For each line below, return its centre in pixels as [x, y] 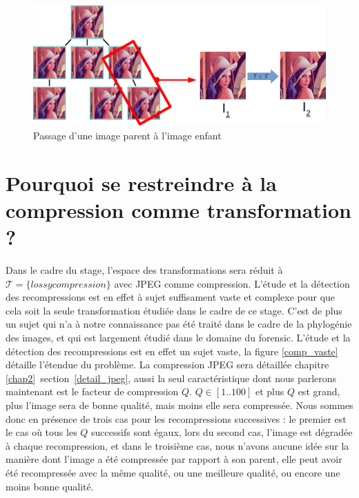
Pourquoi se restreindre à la [141, 182]
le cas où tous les [41, 432]
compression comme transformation [178, 209]
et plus [270, 391]
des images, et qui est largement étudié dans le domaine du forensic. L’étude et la [178, 337]
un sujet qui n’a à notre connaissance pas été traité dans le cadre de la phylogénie [179, 324]
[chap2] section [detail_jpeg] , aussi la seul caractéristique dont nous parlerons [171, 378]
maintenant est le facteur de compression [92, 391]
